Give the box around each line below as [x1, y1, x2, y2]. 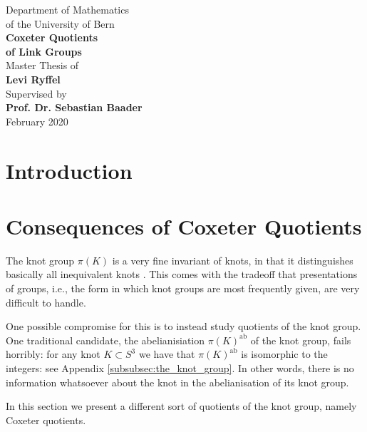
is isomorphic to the [241, 346, 328, 361]
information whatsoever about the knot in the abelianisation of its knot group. [6, 374, 349, 389]
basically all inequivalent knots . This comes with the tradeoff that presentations [6, 267, 358, 282]
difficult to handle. [6, 294, 86, 309]
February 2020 [6, 113, 68, 128]
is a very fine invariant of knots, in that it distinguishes [112, 252, 353, 267]
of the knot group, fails [250, 332, 351, 347]
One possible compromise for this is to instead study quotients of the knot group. [6, 319, 361, 334]
